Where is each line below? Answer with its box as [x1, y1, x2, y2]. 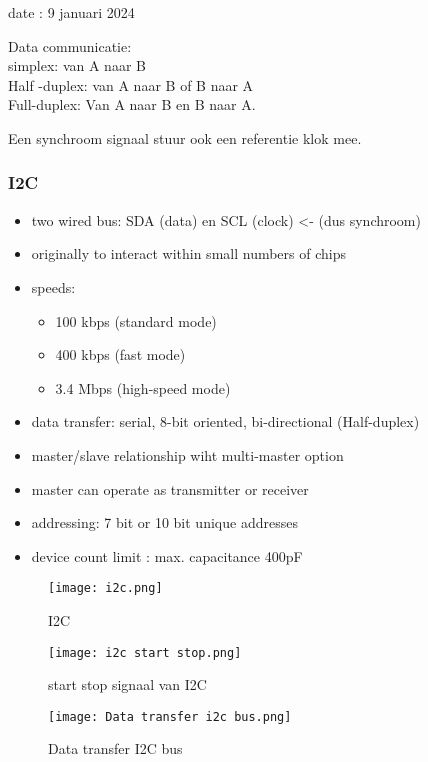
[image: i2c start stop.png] [48, 645, 242, 660]
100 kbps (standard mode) [55, 310, 217, 331]
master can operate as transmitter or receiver [31, 478, 309, 499]
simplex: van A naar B [8, 55, 146, 76]
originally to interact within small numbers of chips [31, 243, 346, 264]
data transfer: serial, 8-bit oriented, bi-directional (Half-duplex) [31, 411, 420, 432]
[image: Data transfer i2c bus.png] [48, 709, 292, 724]
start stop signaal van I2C [48, 674, 207, 695]
